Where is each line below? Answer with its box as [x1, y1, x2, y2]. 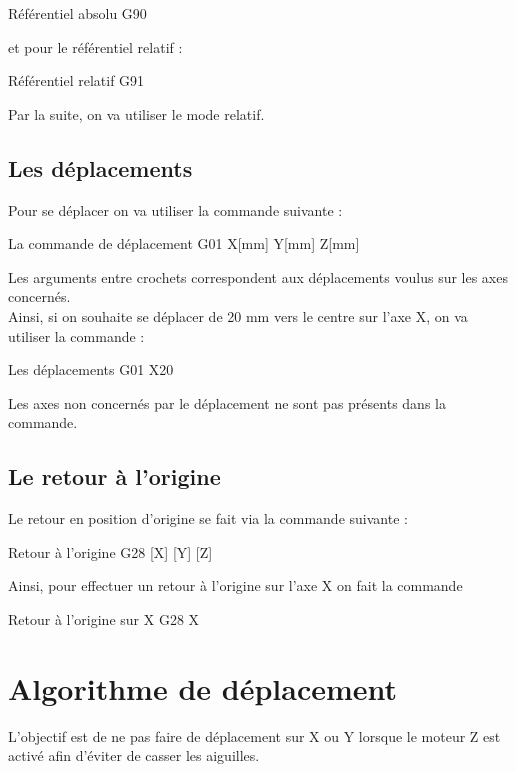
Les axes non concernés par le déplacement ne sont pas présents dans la [8, 392, 446, 413]
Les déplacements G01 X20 [8, 359, 174, 380]
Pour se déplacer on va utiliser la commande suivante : [8, 199, 343, 220]
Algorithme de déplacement [8, 667, 398, 708]
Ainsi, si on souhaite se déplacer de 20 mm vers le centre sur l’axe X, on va [8, 305, 468, 326]
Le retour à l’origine [8, 461, 221, 492]
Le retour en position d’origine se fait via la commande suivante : [8, 508, 408, 529]
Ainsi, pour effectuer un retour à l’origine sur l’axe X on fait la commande [8, 575, 463, 596]
